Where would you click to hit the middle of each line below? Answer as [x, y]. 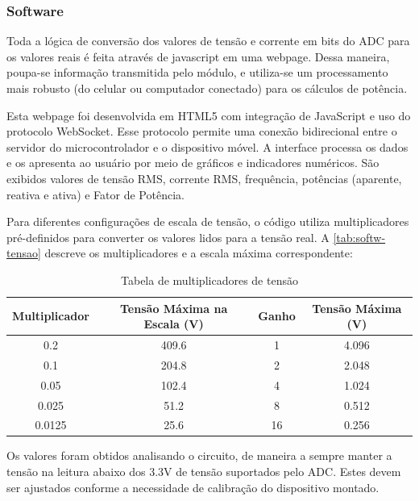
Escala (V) [174, 324]
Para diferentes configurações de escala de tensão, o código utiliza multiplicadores [208, 221]
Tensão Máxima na [174, 308]
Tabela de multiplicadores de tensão [209, 280]
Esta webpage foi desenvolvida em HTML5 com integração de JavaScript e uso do [209, 115]
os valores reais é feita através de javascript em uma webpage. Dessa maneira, [198, 56]
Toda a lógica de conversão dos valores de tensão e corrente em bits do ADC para [208, 41]
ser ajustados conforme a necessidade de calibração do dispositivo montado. [193, 487]
